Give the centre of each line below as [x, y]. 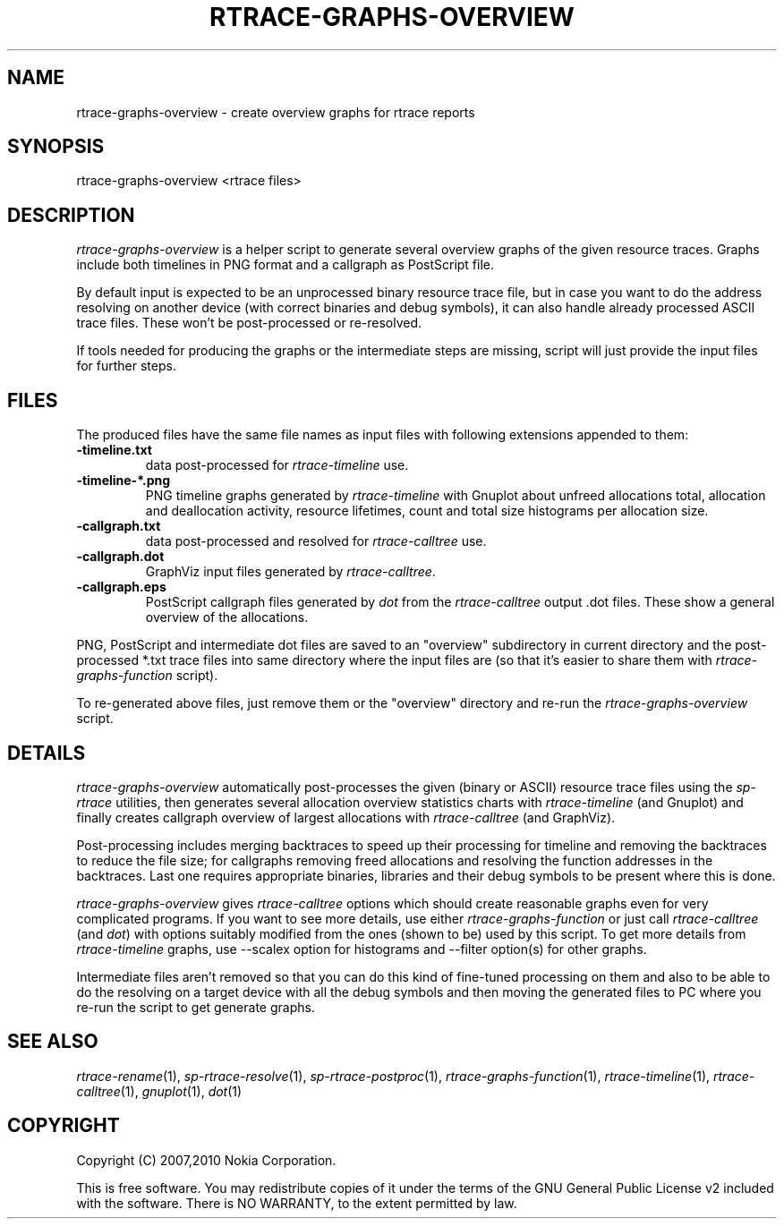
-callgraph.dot [120, 557]
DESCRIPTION [71, 215]
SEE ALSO [53, 1042]
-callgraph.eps [121, 587]
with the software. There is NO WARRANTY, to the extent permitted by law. [297, 1203]
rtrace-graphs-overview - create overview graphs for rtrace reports [276, 112]
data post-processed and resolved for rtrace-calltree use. [316, 541]
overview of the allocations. [227, 617]
